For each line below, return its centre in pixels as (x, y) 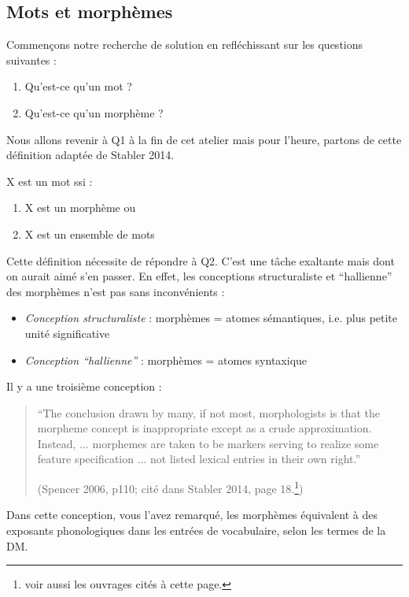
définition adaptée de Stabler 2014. (90, 155)
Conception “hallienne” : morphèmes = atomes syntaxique (166, 360)
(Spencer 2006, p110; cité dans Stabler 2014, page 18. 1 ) (170, 487)
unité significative (67, 333)
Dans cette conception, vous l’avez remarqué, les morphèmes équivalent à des (192, 515)
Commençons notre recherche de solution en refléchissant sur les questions (185, 44)
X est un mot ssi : (50, 181)
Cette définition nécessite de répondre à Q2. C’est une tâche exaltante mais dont (201, 260)
